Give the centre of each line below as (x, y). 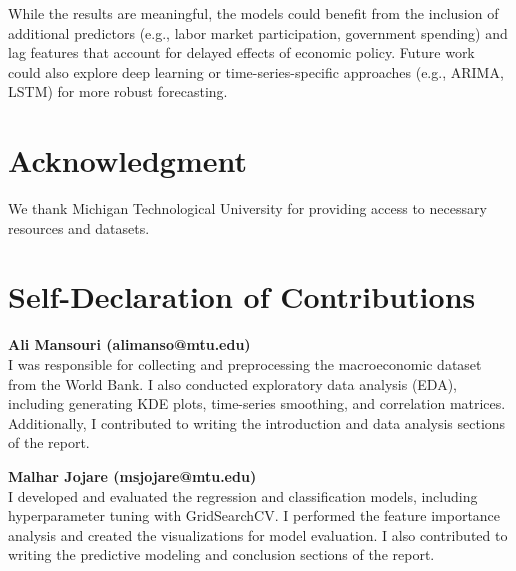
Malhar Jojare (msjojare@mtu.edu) (132, 475)
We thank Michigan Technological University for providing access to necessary (247, 208)
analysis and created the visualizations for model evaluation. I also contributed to (258, 534)
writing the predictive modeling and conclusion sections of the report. (221, 554)
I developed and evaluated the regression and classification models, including (243, 495)
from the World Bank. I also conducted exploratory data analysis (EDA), (233, 383)
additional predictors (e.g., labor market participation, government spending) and (258, 32)
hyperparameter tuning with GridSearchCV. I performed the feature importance (254, 515)
